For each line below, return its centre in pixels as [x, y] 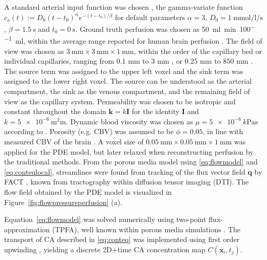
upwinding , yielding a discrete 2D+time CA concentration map [105, 249]
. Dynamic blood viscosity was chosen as [129, 121]
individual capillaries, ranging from [59, 61]
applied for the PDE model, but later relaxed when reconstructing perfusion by [129, 151]
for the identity [156, 111]
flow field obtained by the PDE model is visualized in [88, 192]
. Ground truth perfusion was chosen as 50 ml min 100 [163, 29]
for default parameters [150, 17]
